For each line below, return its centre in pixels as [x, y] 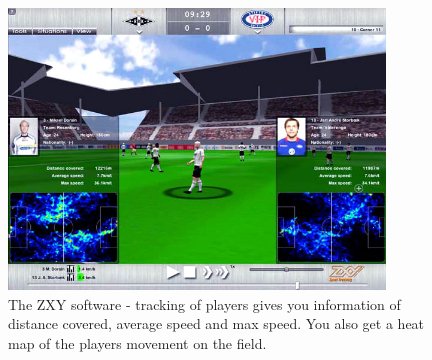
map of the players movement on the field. [137, 342]
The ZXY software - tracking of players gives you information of [204, 303]
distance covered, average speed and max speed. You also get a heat [216, 323]
